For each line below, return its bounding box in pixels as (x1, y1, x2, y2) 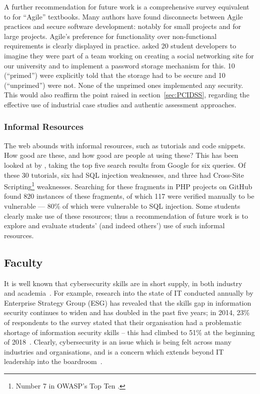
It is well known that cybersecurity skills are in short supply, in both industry (4, 278, 242, 288)
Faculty (4, 254, 43, 270)
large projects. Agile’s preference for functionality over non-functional (4, 30, 217, 41)
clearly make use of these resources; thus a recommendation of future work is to (4, 210, 248, 221)
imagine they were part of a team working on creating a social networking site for (4, 50, 254, 60)
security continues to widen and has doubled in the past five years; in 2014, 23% (4, 307, 250, 318)
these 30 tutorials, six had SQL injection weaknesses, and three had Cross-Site (4, 169, 244, 180)
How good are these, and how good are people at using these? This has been (4, 150, 238, 160)
